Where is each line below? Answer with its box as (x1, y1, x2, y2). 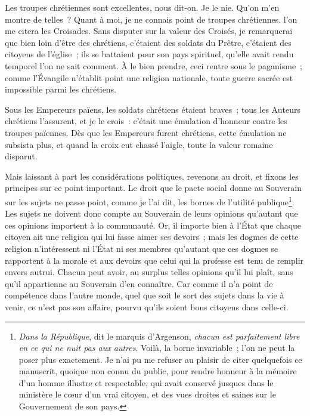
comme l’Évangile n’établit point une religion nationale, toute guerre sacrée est (5, 71, 293, 84)
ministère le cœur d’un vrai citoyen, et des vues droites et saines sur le (18, 388, 276, 400)
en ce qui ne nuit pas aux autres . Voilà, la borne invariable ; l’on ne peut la (18, 341, 295, 354)
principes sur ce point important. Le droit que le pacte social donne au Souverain (5, 181, 302, 194)
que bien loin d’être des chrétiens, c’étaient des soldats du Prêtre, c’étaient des (5, 36, 292, 48)
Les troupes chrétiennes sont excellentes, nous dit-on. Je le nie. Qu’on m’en (5, 1, 280, 13)
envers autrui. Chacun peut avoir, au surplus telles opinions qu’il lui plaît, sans (5, 266, 293, 278)
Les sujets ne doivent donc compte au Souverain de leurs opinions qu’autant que (5, 207, 298, 220)
